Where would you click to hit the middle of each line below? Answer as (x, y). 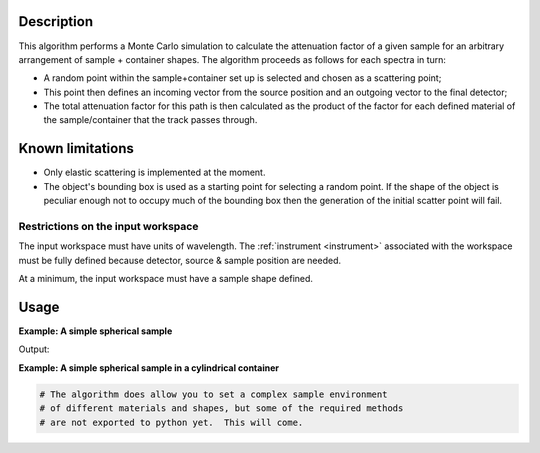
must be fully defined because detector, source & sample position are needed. (180, 260)
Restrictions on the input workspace (108, 226)
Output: (34, 349)
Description (56, 21)
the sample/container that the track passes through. (150, 120)
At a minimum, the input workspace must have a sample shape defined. (166, 279)
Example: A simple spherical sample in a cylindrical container (149, 367)
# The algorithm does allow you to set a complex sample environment (213, 394)
